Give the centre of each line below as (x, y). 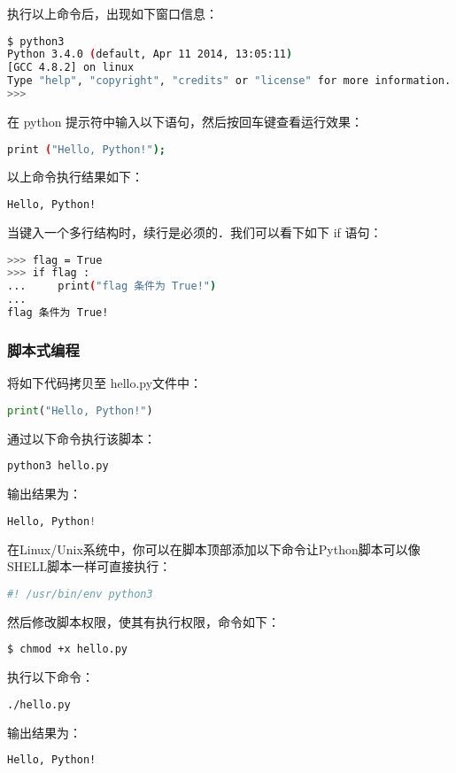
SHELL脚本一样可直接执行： (89, 566)
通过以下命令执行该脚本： (81, 438)
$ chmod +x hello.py (68, 649)
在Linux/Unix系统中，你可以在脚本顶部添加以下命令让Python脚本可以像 (214, 549)
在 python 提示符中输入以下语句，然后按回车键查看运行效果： (185, 121)
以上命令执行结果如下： (75, 177)
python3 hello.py (58, 466)
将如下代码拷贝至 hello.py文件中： (105, 383)
